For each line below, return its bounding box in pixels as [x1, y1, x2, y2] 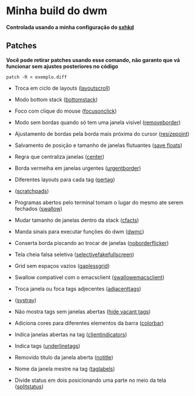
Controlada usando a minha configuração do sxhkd [6, 24, 134, 31]
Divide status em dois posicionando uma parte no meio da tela [14, 377, 167, 384]
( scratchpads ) [14, 187, 49, 194]
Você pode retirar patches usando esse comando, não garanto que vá [6, 56, 180, 63]
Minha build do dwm [6, 4, 108, 18]
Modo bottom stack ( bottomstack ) [14, 96, 98, 103]
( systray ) [14, 296, 37, 303]
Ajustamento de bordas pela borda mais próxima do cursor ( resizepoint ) [14, 130, 190, 137]
